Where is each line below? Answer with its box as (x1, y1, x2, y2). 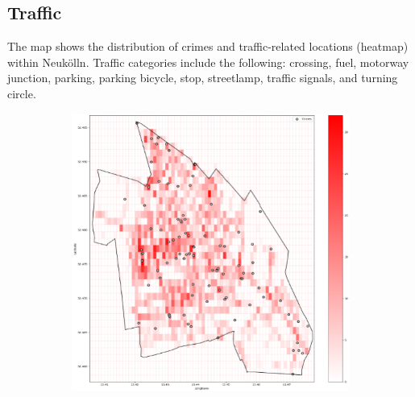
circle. (7, 85, 36, 101)
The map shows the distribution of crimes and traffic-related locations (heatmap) (7, 38, 409, 55)
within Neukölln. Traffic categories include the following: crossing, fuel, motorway (7, 53, 409, 70)
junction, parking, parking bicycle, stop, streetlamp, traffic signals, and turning (7, 69, 398, 86)
